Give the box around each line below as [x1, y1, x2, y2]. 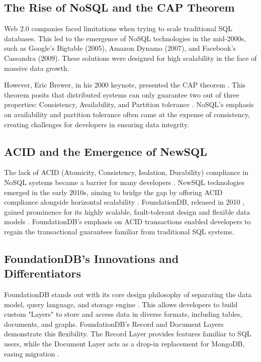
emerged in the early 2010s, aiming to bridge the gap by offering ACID [4, 187, 223, 197]
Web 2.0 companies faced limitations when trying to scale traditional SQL [4, 23, 232, 34]
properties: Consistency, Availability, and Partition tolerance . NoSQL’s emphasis [4, 99, 254, 110]
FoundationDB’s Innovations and [4, 250, 179, 266]
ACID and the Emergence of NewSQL [4, 143, 207, 159]
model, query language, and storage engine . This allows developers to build [4, 299, 238, 309]
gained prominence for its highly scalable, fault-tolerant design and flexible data [4, 206, 250, 217]
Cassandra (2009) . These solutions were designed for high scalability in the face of [4, 52, 257, 63]
